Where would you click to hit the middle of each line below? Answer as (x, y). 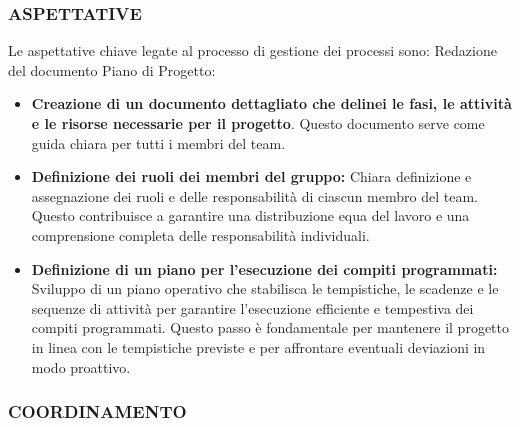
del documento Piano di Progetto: (112, 69)
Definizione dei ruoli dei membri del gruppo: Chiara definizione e (251, 176)
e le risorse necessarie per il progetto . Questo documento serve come (258, 123)
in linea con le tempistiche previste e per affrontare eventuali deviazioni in (258, 346)
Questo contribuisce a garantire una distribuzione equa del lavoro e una (250, 215)
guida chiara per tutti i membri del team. (158, 142)
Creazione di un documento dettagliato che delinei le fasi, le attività (271, 103)
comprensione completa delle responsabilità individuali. (200, 234)
